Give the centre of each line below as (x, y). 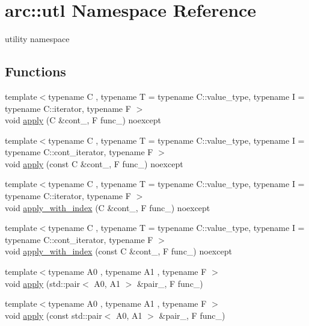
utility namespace (37, 39)
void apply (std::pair (43, 283)
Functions (35, 71)
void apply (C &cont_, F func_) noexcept (83, 120)
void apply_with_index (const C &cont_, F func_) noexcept (118, 251)
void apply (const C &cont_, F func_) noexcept (94, 163)
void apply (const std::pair (54, 315)
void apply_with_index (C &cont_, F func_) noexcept (108, 207)
